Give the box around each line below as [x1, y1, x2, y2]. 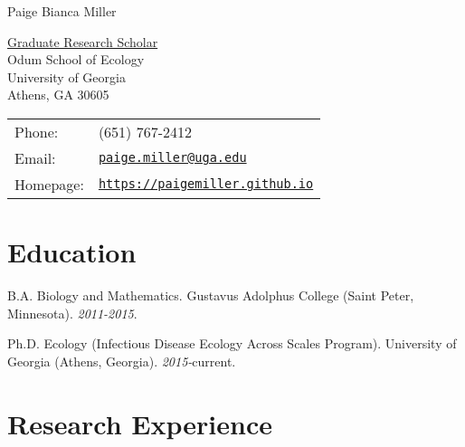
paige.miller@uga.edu [98, 150, 247, 166]
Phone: [14, 120, 59, 142]
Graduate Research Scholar [7, 32, 158, 51]
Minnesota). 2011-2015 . [7, 303, 138, 322]
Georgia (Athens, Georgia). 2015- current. [7, 351, 236, 370]
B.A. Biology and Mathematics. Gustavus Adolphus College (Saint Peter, [7, 286, 414, 305]
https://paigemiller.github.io [98, 176, 314, 192]
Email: [14, 147, 56, 168]
